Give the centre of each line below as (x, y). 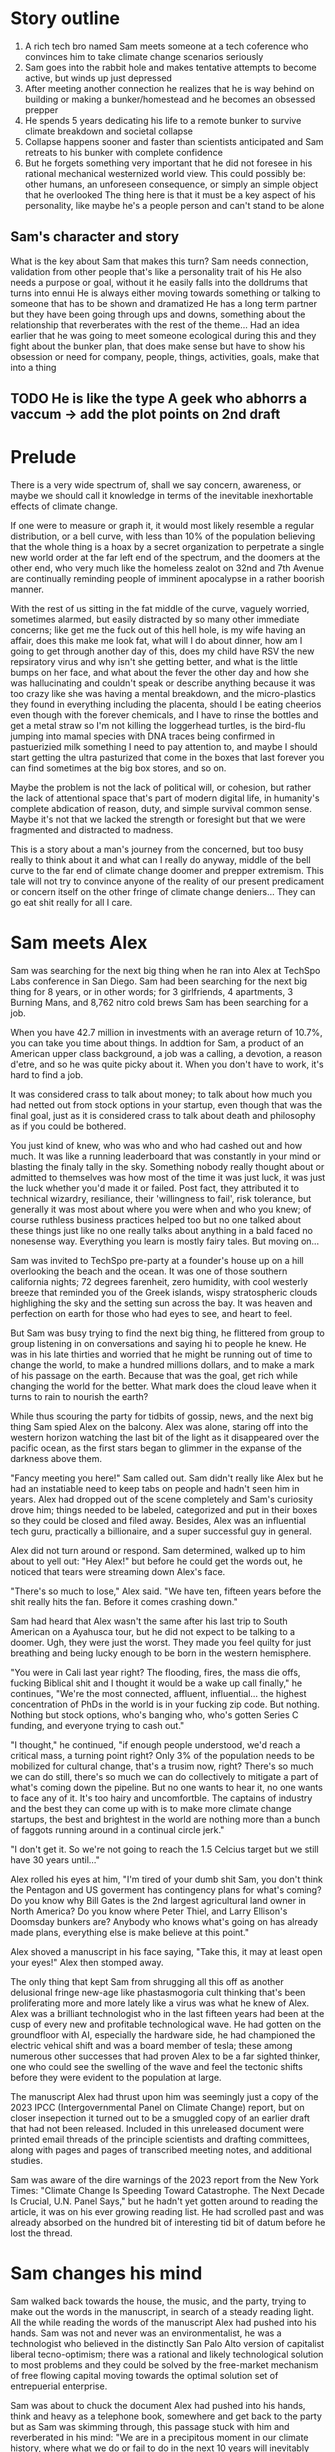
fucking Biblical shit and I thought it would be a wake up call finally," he (156, 1683)
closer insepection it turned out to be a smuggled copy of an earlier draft (160, 2118)
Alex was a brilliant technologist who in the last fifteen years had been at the (167, 2014)
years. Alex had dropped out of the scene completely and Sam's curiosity (161, 1499)
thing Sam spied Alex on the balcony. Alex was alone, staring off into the (159, 1427)
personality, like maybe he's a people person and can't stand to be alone (174, 205)
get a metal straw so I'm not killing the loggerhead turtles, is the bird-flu (158, 726)
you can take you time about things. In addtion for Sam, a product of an (157, 1043)
